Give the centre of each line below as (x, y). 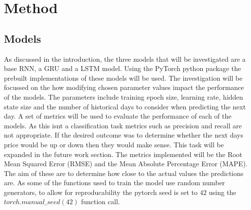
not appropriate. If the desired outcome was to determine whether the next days (124, 135)
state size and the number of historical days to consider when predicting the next (125, 106)
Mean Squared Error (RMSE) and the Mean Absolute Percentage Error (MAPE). (126, 164)
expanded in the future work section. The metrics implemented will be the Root (123, 154)
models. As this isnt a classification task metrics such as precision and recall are (123, 125)
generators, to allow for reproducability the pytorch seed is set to (101, 192)
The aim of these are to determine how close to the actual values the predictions (124, 173)
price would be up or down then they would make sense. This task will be (114, 144)
